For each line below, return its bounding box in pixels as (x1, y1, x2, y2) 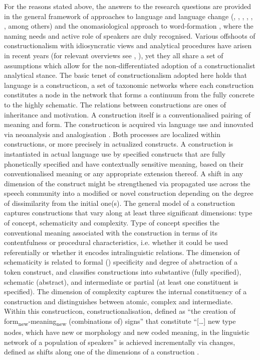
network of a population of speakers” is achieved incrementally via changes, (4, 336, 235, 347)
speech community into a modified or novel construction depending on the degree (4, 188, 253, 198)
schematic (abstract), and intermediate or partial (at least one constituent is (4, 276, 238, 287)
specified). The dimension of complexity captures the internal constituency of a (4, 286, 247, 297)
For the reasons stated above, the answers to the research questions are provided (4, 1, 251, 11)
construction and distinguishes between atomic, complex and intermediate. (4, 296, 233, 306)
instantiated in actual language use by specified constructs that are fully (4, 148, 226, 159)
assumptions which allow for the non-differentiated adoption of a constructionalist (4, 60, 255, 70)
